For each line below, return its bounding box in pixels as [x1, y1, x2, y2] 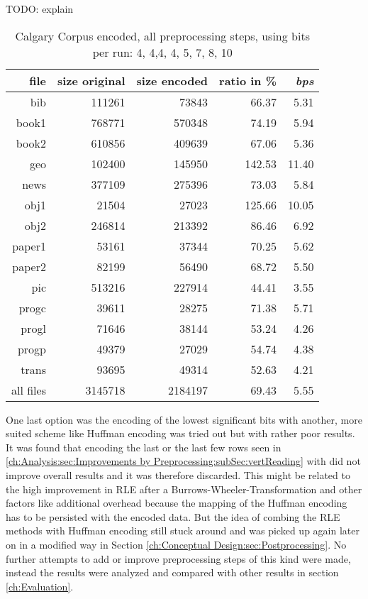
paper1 [12, 237, 46, 254]
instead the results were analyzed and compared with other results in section [6, 565, 339, 580]
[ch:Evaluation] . [6, 578, 74, 593]
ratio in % [219, 72, 277, 89]
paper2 [12, 258, 46, 275]
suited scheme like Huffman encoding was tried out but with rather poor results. [6, 426, 355, 441]
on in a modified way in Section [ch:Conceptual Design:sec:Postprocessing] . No [6, 537, 347, 551]
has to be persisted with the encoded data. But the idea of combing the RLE [6, 509, 340, 524]
